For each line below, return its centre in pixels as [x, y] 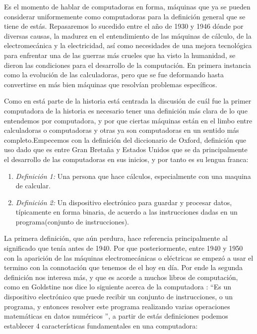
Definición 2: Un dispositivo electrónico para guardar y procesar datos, [124, 202]
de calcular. [33, 186]
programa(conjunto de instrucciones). [72, 221]
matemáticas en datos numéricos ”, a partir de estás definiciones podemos [116, 316]
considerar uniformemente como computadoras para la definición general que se [125, 16]
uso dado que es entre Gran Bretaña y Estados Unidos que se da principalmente [126, 149]
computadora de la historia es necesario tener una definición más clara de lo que [126, 110]
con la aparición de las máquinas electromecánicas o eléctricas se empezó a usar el [129, 257]
